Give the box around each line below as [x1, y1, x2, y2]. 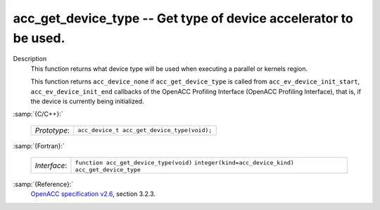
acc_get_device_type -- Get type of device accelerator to [13, 11, 353, 26]
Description [13, 55, 47, 63]
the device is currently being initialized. [30, 97, 144, 105]
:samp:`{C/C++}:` [13, 110, 63, 119]
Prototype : [34, 125, 70, 135]
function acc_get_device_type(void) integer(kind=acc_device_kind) [75, 159, 295, 166]
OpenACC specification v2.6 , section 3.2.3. [30, 190, 156, 198]
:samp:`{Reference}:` [13, 180, 74, 189]
